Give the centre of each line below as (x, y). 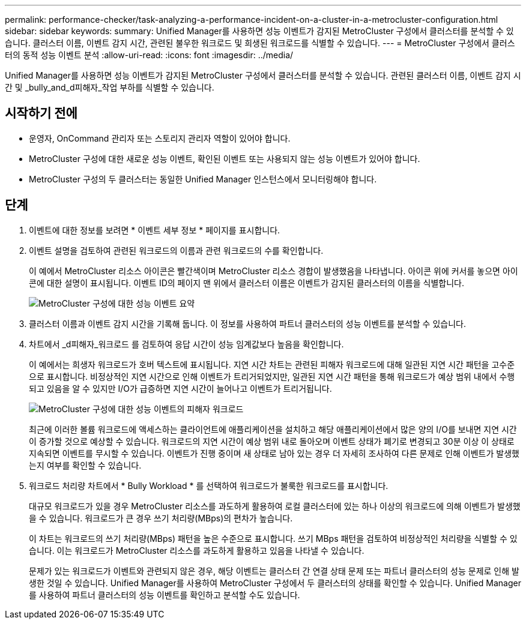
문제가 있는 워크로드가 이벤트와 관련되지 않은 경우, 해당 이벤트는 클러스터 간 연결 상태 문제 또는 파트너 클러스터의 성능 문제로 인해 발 (274, 571)
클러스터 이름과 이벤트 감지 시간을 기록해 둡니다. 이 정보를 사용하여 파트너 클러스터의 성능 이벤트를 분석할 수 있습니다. (247, 323)
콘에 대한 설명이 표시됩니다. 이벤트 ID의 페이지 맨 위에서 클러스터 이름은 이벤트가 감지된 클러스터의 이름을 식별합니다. (246, 283)
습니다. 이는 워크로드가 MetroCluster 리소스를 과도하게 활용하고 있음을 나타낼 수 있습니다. (197, 550)
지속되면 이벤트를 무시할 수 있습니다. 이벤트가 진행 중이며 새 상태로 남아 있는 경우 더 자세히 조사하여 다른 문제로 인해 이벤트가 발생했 (274, 453)
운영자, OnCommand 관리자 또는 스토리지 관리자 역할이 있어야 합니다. (160, 138)
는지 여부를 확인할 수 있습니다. (85, 465)
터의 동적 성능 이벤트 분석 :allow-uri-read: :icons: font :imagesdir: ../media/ (149, 55)
